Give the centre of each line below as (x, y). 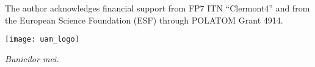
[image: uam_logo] (42, 40)
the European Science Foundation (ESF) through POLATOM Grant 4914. (144, 20)
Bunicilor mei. (32, 58)
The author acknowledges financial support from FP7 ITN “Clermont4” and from (157, 8)
